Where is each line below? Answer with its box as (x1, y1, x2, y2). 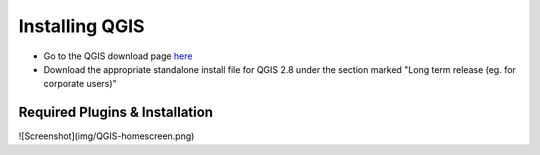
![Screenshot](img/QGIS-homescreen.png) (18, 130, 195, 142)
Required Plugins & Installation (18, 104, 214, 121)
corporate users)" (43, 78, 117, 90)
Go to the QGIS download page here (43, 50, 193, 62)
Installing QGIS (18, 15, 145, 37)
